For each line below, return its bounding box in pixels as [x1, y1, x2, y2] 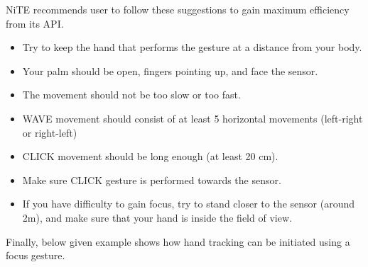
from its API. [6, 16, 64, 30]
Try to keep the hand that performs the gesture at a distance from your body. [22, 40, 362, 55]
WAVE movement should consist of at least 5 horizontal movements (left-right [22, 110, 363, 125]
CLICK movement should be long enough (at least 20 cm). [22, 149, 278, 164]
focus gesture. [6, 248, 65, 263]
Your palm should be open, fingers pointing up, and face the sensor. [22, 63, 318, 78]
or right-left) [22, 125, 77, 140]
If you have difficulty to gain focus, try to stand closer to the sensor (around [22, 196, 355, 211]
